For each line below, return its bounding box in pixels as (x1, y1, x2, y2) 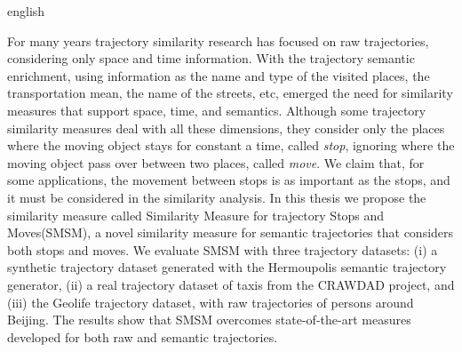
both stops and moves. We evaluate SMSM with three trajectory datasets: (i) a (7, 240, 438, 259)
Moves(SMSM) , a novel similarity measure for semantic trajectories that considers (7, 223, 454, 242)
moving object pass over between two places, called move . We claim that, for (7, 153, 425, 172)
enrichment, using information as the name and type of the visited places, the (7, 66, 430, 84)
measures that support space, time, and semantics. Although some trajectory (7, 100, 426, 119)
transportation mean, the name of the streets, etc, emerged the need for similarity (7, 84, 453, 102)
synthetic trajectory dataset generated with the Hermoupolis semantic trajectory (7, 258, 447, 276)
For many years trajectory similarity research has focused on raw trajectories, (7, 31, 429, 50)
